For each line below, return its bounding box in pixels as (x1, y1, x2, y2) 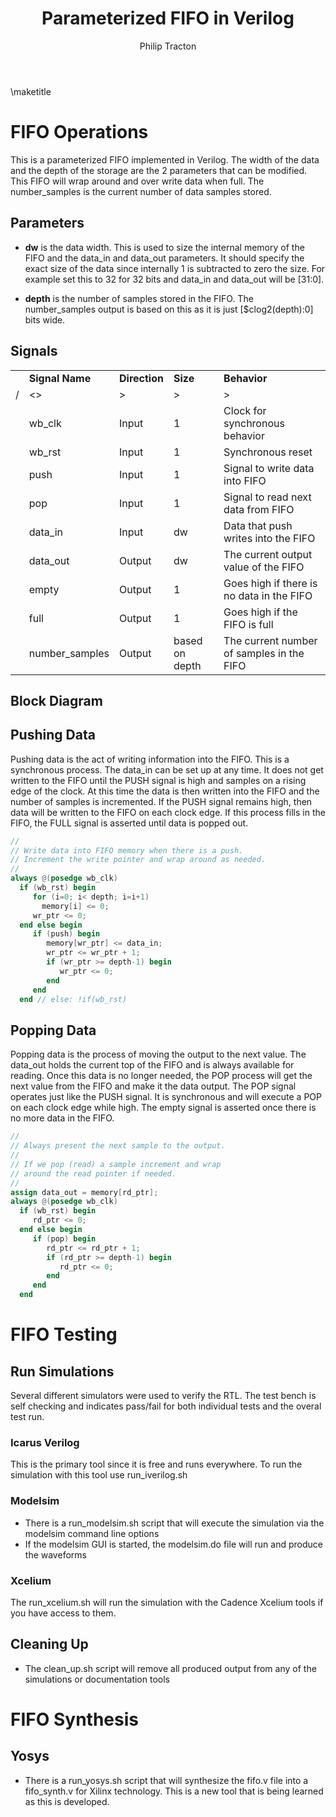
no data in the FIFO (223, 588, 313, 602)
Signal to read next (223, 490, 312, 504)
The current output (223, 547, 313, 561)
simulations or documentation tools (24, 1673, 170, 1685)
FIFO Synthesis (10, 1708, 139, 1731)
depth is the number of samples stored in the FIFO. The (24, 292, 254, 304)
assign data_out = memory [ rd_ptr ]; (10, 1187, 159, 1197)
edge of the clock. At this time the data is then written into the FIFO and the (10, 785, 320, 797)
